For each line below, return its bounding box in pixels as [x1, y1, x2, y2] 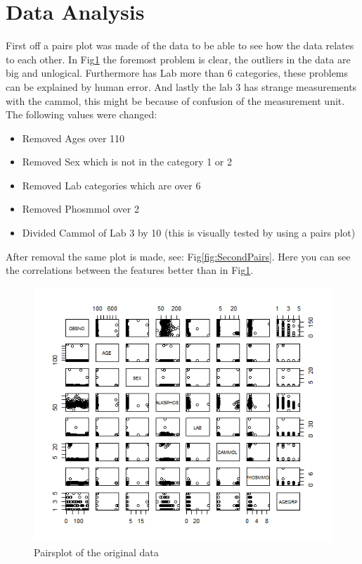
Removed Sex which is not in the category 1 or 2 [22, 154, 232, 169]
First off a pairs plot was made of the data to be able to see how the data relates [6, 38, 354, 53]
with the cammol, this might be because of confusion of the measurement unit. [6, 93, 345, 108]
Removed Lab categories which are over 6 [22, 177, 201, 192]
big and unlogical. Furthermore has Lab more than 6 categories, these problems [6, 65, 349, 80]
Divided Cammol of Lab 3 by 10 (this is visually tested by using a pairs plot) [22, 225, 356, 240]
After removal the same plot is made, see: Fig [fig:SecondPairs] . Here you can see [6, 249, 351, 263]
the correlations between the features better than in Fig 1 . [6, 263, 254, 277]
